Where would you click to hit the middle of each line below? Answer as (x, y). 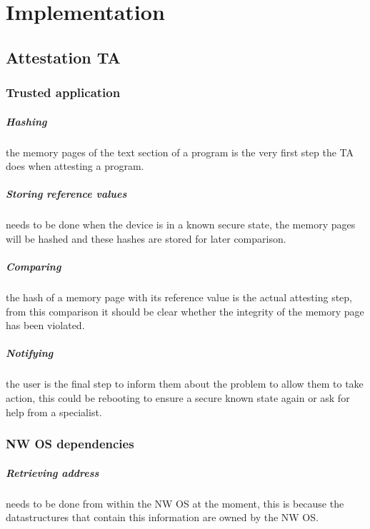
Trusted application (63, 92)
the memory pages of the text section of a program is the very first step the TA (180, 152)
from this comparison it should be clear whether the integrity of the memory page (185, 311)
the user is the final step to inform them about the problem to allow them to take (185, 384)
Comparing (34, 267)
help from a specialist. (54, 412)
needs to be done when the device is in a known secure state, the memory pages (181, 225)
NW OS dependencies (70, 444)
